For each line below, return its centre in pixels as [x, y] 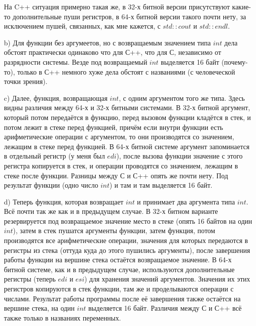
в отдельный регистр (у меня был [55, 156]
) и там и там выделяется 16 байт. [161, 185]
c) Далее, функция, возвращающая [56, 98]
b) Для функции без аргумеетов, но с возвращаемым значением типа [108, 42]
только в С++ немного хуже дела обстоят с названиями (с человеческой [126, 71]
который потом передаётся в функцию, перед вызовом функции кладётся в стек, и [128, 117]
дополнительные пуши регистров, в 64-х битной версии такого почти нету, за [129, 16]
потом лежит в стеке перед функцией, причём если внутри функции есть [114, 127]
